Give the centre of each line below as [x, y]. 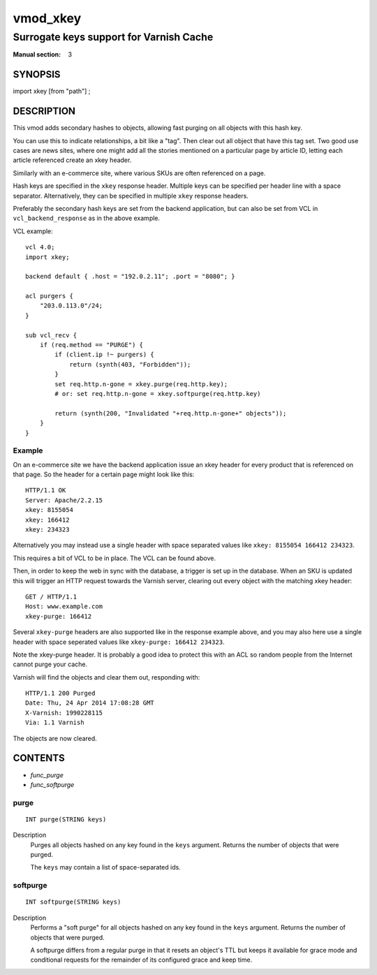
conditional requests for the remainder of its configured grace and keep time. [141, 960]
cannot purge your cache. [50, 664]
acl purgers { [49, 296]
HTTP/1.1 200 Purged [60, 694]
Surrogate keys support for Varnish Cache [113, 37]
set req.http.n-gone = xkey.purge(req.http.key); [141, 384]
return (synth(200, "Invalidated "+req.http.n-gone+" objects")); [171, 413]
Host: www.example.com [64, 607]
